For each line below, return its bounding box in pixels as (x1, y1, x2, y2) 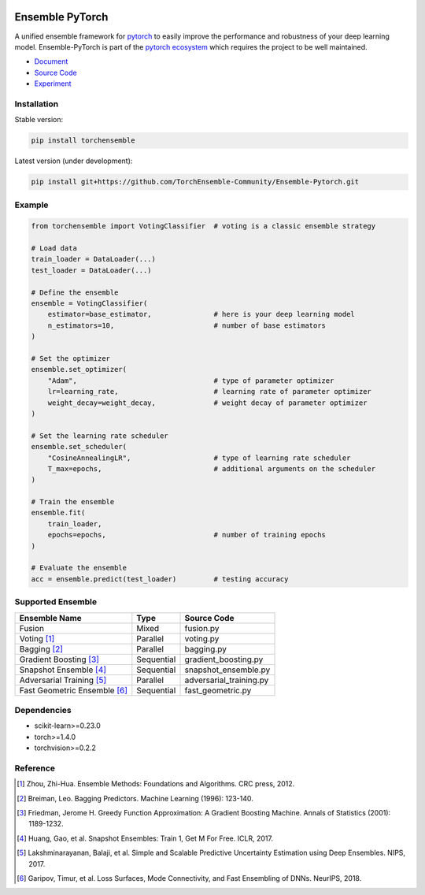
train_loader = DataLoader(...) (31, 254, 157, 264)
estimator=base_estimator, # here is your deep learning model (47, 310, 356, 319)
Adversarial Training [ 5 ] (19, 674, 107, 685)
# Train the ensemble (31, 497, 115, 507)
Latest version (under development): (14, 156, 133, 165)
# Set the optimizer (31, 355, 110, 362)
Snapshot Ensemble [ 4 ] (19, 664, 106, 675)
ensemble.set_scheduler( (31, 442, 128, 451)
